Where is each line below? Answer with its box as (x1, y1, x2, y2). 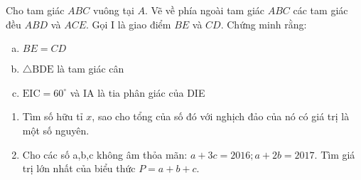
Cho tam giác (6, 3, 65, 17)
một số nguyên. (22, 122, 90, 137)
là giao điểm (117, 16, 171, 31)
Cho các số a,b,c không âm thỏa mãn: (22, 147, 188, 162)
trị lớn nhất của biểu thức (22, 161, 136, 176)
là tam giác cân (57, 61, 124, 76)
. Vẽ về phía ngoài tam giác (145, 3, 265, 17)
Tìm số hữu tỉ (22, 109, 83, 124)
